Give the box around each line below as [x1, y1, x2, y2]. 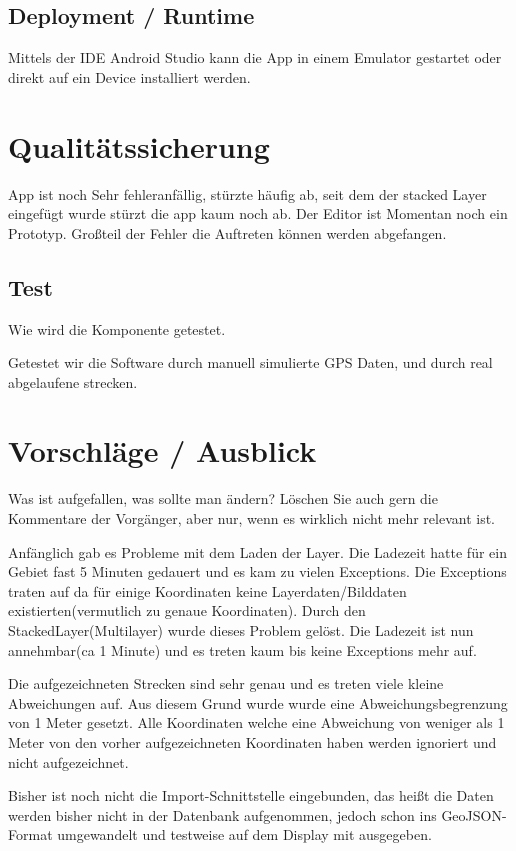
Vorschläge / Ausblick [8, 430, 317, 471]
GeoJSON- [441, 804, 507, 825]
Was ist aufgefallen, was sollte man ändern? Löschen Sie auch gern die [8, 488, 438, 509]
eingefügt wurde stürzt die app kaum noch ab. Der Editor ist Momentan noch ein [8, 203, 508, 224]
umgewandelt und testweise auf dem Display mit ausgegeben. [57, 824, 432, 845]
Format [8, 824, 53, 845]
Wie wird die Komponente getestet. [8, 318, 226, 339]
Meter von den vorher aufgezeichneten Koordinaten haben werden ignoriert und [8, 731, 497, 752]
